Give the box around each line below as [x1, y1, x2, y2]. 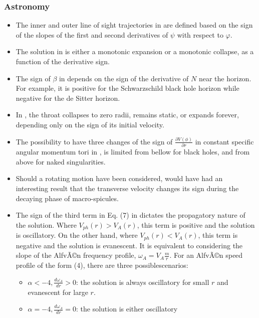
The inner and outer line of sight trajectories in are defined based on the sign [16, 20, 253, 30]
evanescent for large [28, 286, 88, 297]
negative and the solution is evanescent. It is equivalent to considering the [16, 240, 243, 250]
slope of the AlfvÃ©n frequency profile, [16, 250, 136, 260]
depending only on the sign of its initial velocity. [16, 119, 164, 129]
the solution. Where [16, 219, 77, 230]
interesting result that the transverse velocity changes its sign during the [16, 183, 239, 194]
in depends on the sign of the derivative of [59, 73, 189, 83]
